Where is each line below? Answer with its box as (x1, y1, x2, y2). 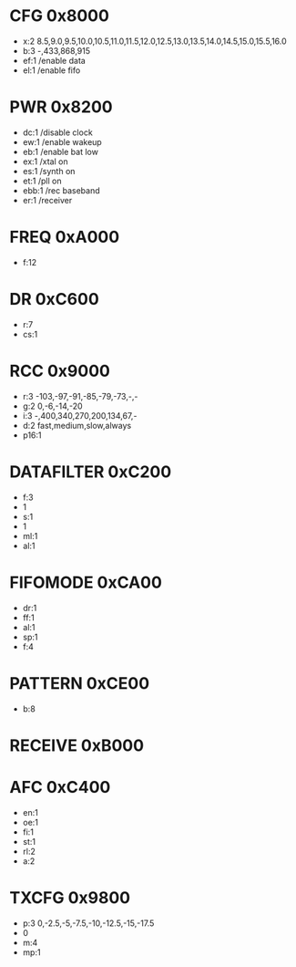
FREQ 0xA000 (9, 227, 120, 247)
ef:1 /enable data (22, 55, 87, 66)
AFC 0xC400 (9, 776, 111, 797)
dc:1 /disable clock (22, 127, 93, 138)
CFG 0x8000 (9, 5, 109, 26)
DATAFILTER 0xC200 (9, 462, 172, 482)
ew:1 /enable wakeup (22, 136, 102, 147)
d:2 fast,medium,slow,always (22, 420, 132, 431)
